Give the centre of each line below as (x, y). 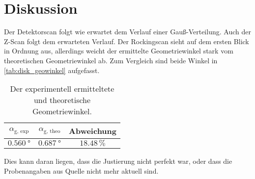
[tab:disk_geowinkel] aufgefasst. (52, 70)
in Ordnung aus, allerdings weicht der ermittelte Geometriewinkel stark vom (119, 51)
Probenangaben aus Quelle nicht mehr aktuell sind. (81, 170)
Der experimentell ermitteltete (62, 89)
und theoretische (62, 100)
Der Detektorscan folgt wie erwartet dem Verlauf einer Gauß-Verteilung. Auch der (127, 32)
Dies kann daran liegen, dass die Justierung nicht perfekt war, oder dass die (118, 161)
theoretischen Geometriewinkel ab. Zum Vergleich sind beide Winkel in (111, 60)
